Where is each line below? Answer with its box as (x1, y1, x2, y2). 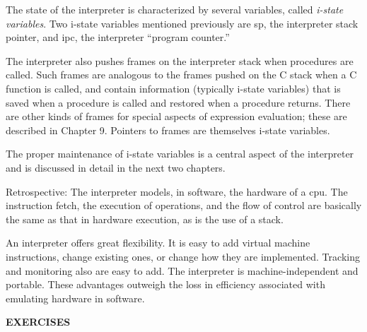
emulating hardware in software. (6, 290, 145, 305)
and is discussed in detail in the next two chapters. (6, 160, 226, 174)
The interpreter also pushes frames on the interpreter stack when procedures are (6, 53, 354, 68)
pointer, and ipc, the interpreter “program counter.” (6, 30, 230, 45)
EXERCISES (6, 314, 71, 329)
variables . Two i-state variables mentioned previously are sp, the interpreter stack (6, 16, 359, 30)
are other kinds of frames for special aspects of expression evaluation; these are (6, 109, 347, 124)
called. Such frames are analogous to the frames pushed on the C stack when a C (6, 67, 357, 82)
